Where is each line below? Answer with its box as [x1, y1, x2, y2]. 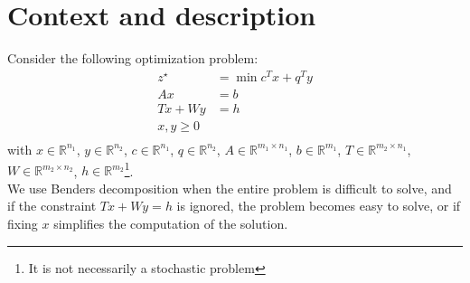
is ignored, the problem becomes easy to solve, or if [176, 196, 461, 215]
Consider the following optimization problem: [7, 49, 258, 68]
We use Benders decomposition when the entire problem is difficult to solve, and [7, 178, 452, 197]
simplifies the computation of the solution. [53, 213, 288, 232]
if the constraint [7, 196, 97, 215]
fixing [7, 213, 38, 232]
